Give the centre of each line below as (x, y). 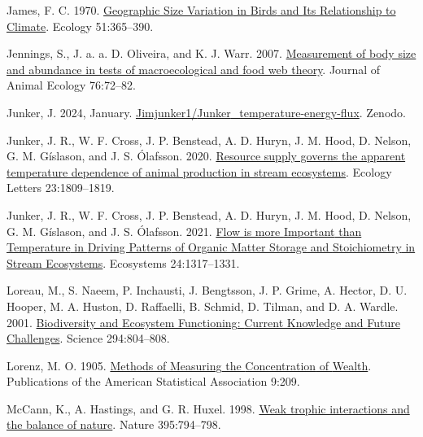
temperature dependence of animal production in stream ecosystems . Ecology (199, 171)
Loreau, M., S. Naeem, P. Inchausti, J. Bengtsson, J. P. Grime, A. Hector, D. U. (207, 290)
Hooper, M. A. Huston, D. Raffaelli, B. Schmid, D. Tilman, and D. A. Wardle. (203, 306)
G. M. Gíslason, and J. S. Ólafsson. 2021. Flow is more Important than (184, 231)
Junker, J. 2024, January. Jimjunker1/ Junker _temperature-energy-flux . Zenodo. (206, 112)
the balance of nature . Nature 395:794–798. (114, 424)
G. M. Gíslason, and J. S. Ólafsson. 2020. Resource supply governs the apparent (206, 156)
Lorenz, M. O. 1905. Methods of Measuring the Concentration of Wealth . (189, 365)
